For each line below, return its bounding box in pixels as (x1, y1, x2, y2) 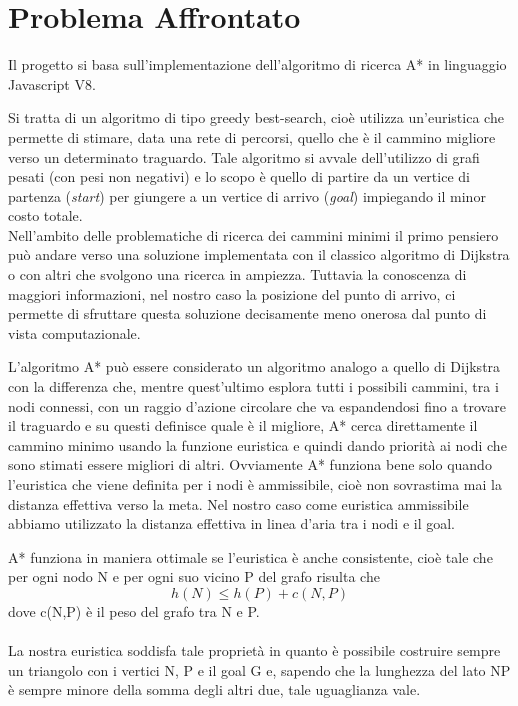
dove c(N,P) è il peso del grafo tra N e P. (8, 600, 260, 621)
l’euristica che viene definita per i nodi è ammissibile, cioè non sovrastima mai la (8, 474, 502, 494)
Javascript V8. (8, 73, 96, 94)
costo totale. (8, 205, 83, 226)
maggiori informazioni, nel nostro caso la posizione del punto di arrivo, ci (8, 283, 456, 304)
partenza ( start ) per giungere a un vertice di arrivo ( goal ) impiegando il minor (8, 185, 486, 206)
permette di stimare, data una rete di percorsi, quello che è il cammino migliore (8, 126, 496, 147)
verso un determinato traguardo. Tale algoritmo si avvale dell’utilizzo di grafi (8, 146, 480, 167)
